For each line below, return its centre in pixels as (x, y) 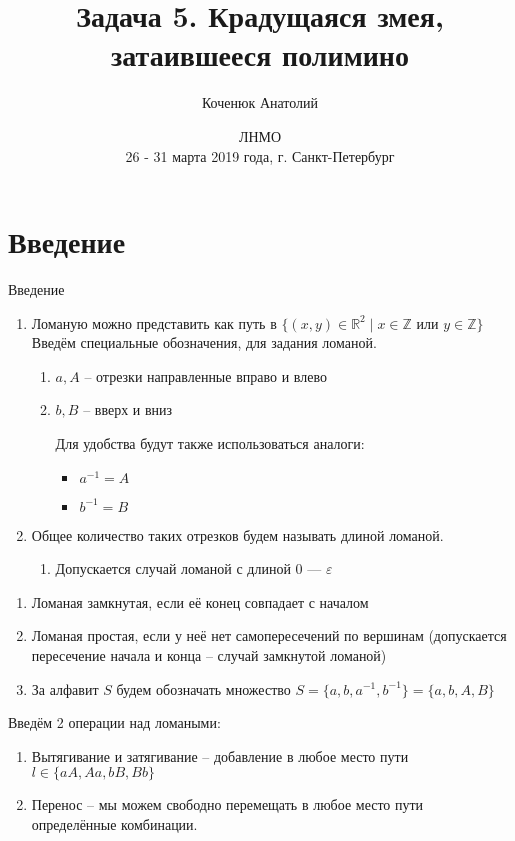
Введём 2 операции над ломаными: (114, 722)
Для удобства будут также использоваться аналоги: (210, 443)
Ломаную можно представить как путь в (154, 322)
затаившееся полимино (260, 54)
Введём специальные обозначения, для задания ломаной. (204, 342)
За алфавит (65, 688)
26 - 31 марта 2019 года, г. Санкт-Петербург (260, 155)
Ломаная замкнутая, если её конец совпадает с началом (200, 601)
